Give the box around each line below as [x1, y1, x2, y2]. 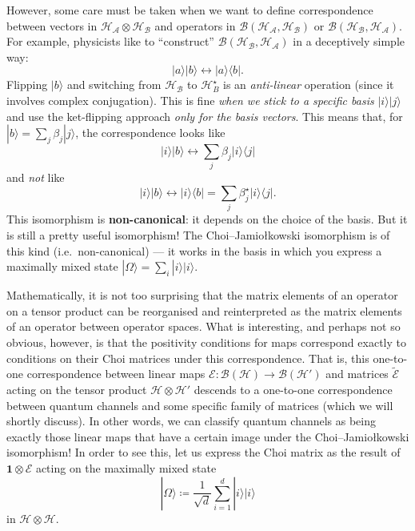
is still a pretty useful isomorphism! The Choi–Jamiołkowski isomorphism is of [6, 227, 390, 243]
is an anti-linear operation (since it [223, 76, 394, 93]
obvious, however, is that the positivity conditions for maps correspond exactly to [6, 333, 406, 350]
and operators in [154, 17, 236, 34]
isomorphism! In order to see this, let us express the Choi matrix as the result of [6, 444, 401, 461]
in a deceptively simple [293, 33, 405, 50]
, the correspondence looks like [75, 124, 225, 141]
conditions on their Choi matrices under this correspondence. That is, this [6, 349, 369, 366]
